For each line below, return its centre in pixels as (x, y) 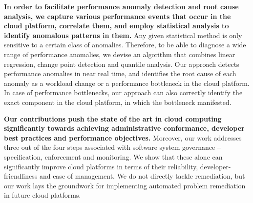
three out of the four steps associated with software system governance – (112, 147)
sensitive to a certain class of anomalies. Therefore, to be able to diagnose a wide (125, 45)
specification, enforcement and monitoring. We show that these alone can (113, 156)
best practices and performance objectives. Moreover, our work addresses (123, 137)
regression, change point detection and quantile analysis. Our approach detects (122, 64)
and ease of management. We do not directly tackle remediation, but (142, 176)
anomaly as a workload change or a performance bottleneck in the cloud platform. (127, 83)
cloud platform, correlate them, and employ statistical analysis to (116, 26)
